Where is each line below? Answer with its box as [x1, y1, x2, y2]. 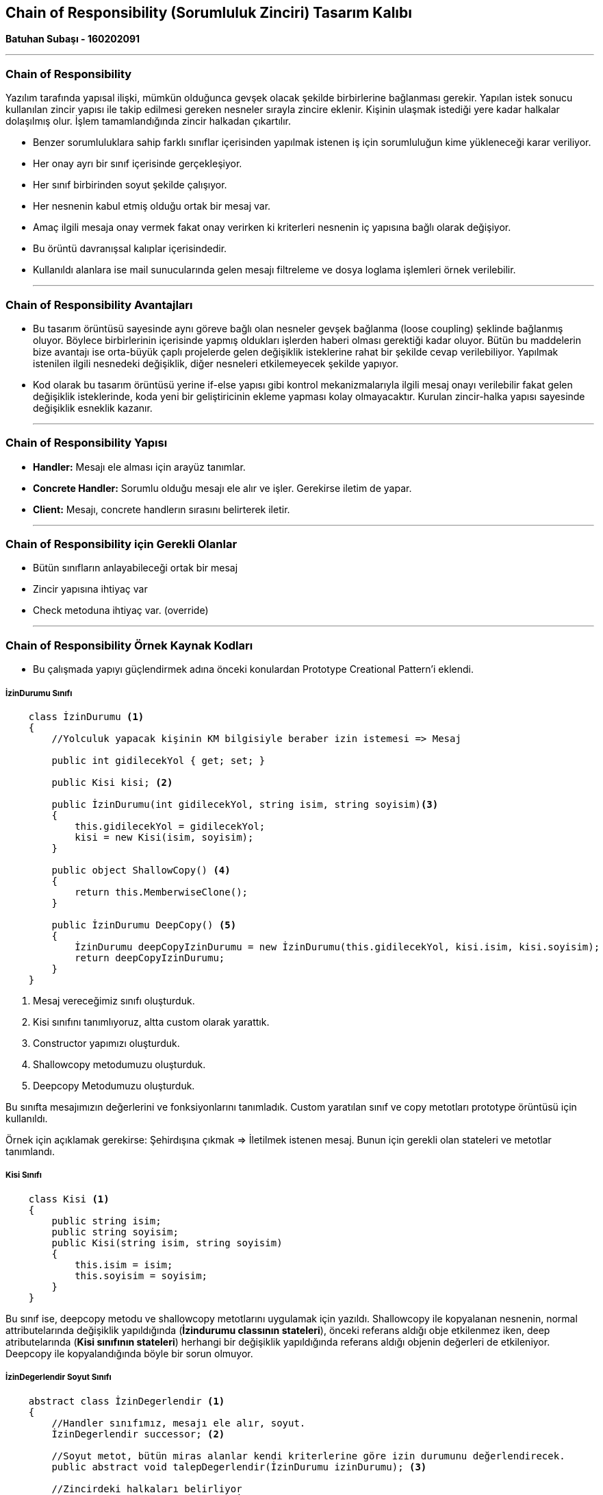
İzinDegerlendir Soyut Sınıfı [5, 1372, 112, 1383]
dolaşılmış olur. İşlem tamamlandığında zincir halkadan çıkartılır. [5, 115, 292, 127]
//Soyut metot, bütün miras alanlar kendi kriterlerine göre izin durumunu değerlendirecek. [51, 1450, 565, 1461]
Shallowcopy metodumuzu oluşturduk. [33, 1058, 206, 1070]
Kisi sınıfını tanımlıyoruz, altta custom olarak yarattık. [33, 1015, 270, 1028]
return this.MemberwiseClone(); [75, 886, 248, 898]
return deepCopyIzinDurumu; [75, 952, 225, 963]
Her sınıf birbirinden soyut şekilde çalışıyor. [33, 179, 227, 191]
